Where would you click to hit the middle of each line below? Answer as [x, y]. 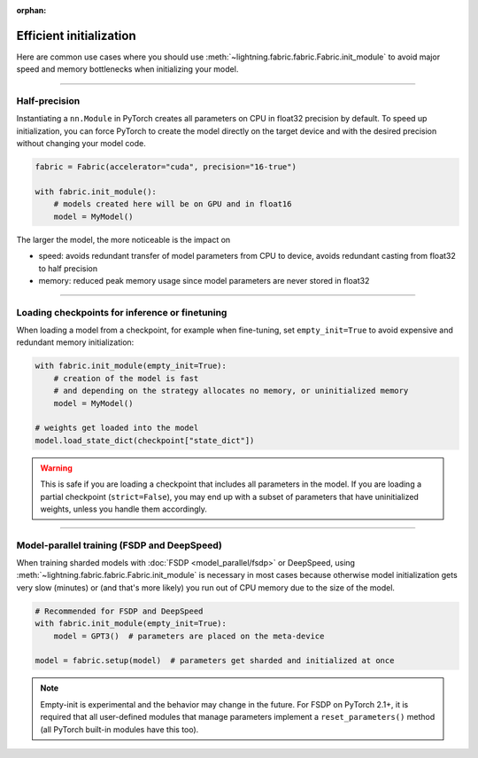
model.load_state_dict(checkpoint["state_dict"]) [145, 440]
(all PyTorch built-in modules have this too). [119, 729]
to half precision [68, 268]
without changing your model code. [81, 144]
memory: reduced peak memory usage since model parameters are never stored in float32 [204, 280]
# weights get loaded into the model [117, 428]
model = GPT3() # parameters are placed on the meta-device [189, 636]
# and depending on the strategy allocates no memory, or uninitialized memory [231, 391]
